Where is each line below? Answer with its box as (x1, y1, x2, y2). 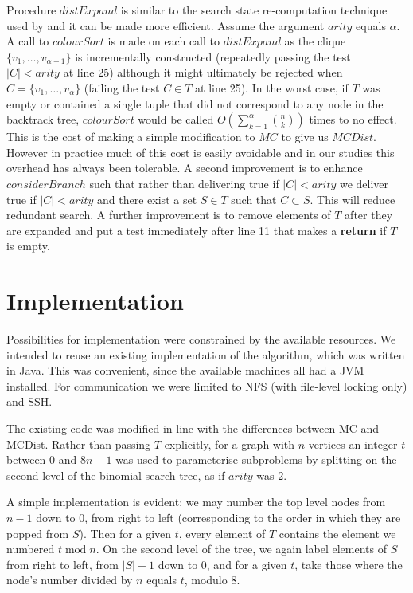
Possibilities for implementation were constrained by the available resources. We (6, 331, 396, 348)
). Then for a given (79, 524, 172, 541)
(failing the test (84, 79, 160, 96)
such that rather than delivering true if (89, 175, 279, 191)
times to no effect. (309, 111, 397, 128)
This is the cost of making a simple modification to (6, 128, 255, 145)
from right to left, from (6, 556, 119, 572)
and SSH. (6, 393, 53, 410)
